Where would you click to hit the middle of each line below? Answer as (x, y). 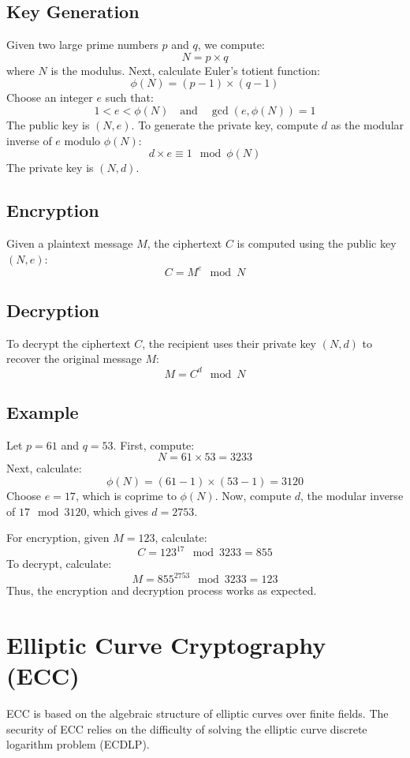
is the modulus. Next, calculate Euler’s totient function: (185, 70)
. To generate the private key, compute (225, 124)
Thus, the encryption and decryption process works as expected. (162, 590)
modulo (82, 140)
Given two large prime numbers (82, 45)
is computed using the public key (317, 243)
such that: (129, 97)
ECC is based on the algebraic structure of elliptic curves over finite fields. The (198, 713)
